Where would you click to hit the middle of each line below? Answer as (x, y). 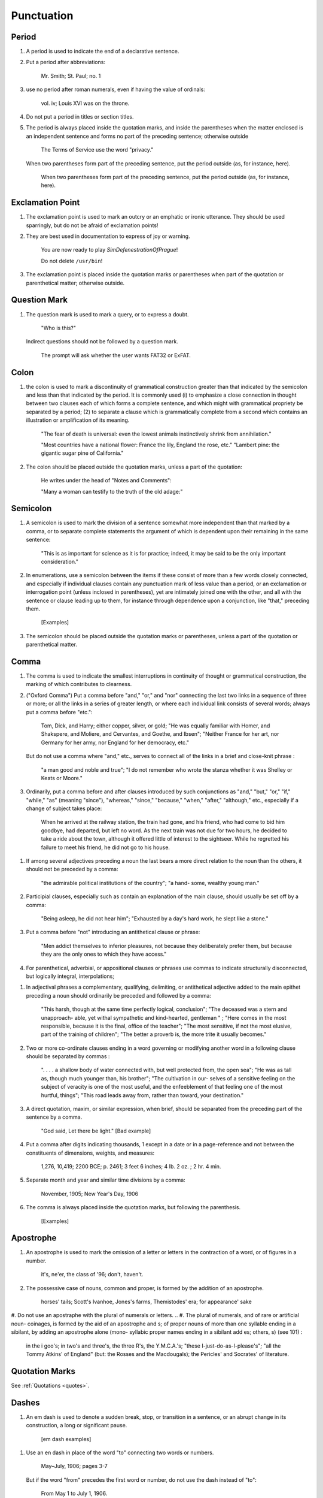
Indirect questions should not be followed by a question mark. (102, 342)
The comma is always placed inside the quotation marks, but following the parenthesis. (133, 1207)
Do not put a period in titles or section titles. (80, 117)
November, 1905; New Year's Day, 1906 (90, 1194)
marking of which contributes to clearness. (79, 684)
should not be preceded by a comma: (72, 869)
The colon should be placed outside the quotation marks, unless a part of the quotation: (134, 467)
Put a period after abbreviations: (66, 62)
